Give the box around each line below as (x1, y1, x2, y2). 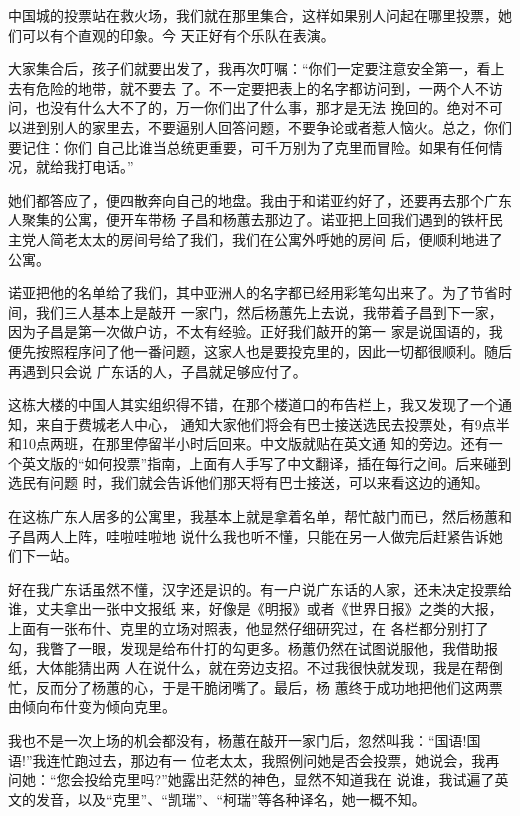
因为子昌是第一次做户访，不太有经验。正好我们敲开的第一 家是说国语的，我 (8, 321, 503, 342)
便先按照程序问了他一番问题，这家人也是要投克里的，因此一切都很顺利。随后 (8, 340, 512, 361)
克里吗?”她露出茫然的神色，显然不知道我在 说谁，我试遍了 (112, 769, 495, 790)
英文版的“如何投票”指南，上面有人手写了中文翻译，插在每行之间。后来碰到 (21, 452, 512, 473)
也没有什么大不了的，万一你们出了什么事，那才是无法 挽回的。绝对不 (35, 97, 489, 118)
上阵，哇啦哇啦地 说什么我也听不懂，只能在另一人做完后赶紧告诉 (63, 525, 489, 546)
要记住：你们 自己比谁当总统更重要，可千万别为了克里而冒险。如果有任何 (8, 136, 489, 157)
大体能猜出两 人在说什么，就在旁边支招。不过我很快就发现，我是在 (35, 657, 475, 678)
